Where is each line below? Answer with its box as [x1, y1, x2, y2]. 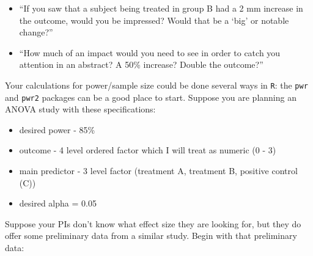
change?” [19, 26, 53, 38]
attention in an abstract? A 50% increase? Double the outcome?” [19, 58, 263, 71]
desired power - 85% [19, 123, 95, 136]
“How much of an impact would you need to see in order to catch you [19, 46, 281, 59]
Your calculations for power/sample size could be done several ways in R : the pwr [5, 78, 308, 91]
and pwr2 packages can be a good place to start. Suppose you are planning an [5, 90, 296, 103]
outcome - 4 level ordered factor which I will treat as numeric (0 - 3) [19, 144, 276, 156]
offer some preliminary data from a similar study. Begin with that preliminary [5, 229, 297, 242]
